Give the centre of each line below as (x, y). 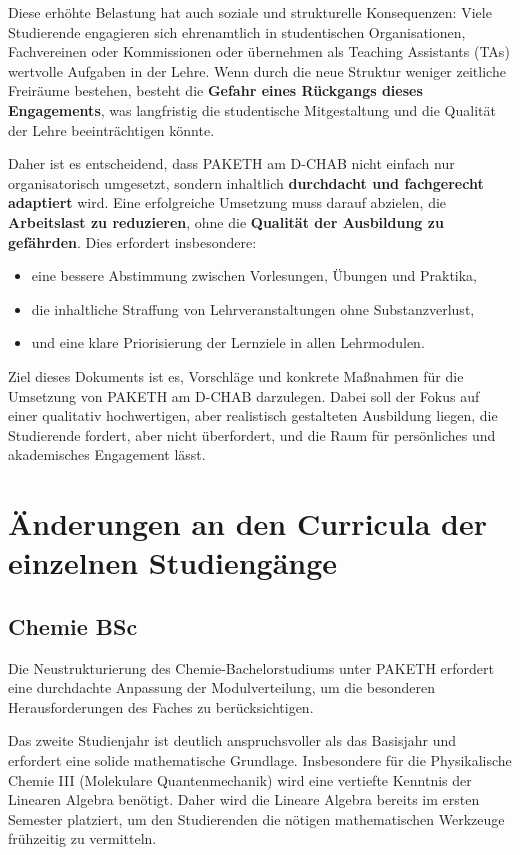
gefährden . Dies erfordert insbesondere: (132, 241)
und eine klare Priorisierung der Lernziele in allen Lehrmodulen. (228, 342)
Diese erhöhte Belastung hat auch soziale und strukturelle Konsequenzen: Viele (250, 12)
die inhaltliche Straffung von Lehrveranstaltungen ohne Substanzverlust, (253, 308)
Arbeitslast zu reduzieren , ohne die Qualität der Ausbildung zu (226, 221)
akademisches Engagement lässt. (107, 454)
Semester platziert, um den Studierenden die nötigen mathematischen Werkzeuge (256, 818)
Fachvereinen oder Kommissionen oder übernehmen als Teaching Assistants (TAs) (259, 51)
